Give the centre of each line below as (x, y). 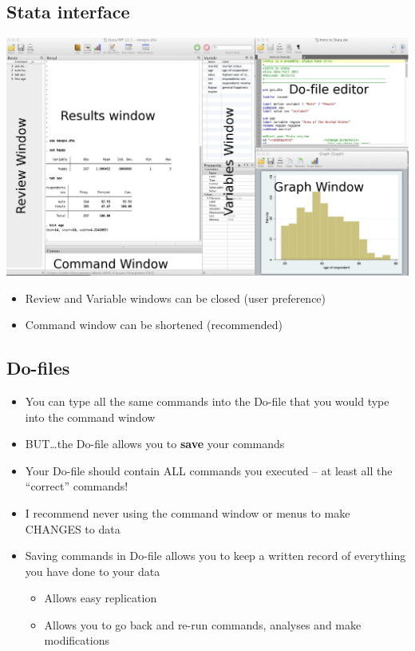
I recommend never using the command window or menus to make (188, 512)
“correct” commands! (77, 486)
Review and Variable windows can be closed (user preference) (176, 298)
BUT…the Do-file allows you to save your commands (155, 444)
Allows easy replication (101, 598)
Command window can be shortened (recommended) (154, 325)
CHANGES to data (73, 528)
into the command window (90, 417)
